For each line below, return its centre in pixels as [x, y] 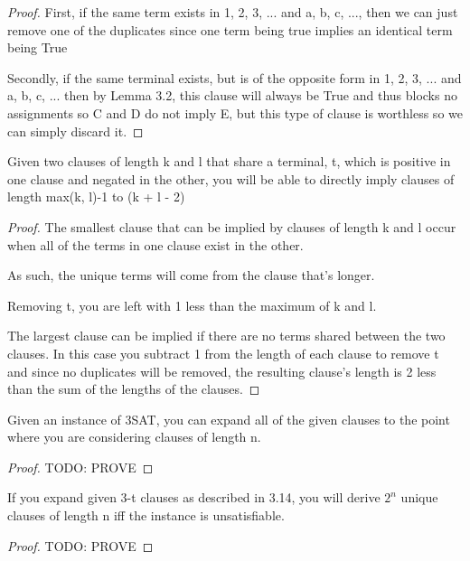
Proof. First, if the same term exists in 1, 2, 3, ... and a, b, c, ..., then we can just [233, 12]
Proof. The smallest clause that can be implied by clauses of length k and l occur [232, 226]
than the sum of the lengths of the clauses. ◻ [134, 389]
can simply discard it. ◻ [75, 131]
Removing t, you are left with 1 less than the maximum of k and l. [192, 305]
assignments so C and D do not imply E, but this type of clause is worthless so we [235, 112]
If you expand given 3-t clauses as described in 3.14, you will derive [194, 497]
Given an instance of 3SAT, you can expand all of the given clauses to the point [229, 419]
